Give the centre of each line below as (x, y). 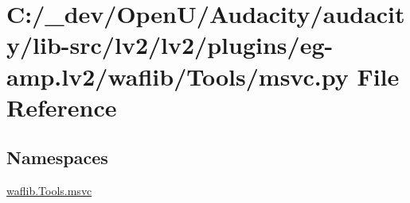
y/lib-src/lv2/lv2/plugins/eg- (170, 45)
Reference (62, 107)
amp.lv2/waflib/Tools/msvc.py (178, 76)
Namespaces (57, 157)
